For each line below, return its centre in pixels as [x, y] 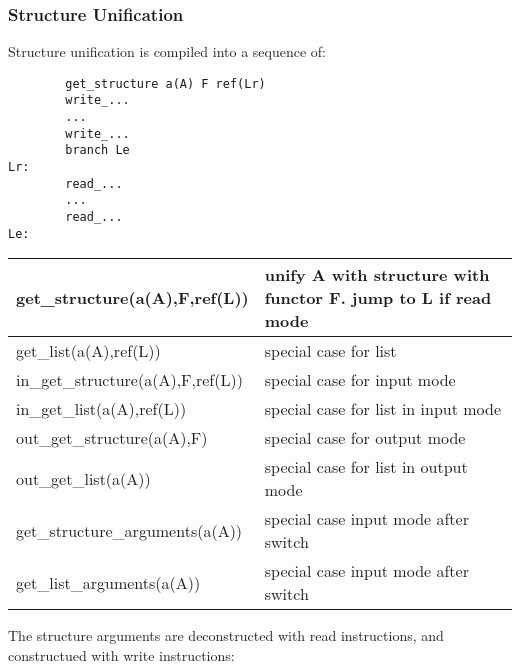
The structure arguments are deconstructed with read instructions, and [226, 635]
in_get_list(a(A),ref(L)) [101, 409]
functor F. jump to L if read [378, 298]
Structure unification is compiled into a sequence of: [167, 51]
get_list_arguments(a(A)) [108, 582]
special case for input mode [360, 380]
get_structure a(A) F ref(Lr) [165, 83]
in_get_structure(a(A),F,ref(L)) [129, 380]
